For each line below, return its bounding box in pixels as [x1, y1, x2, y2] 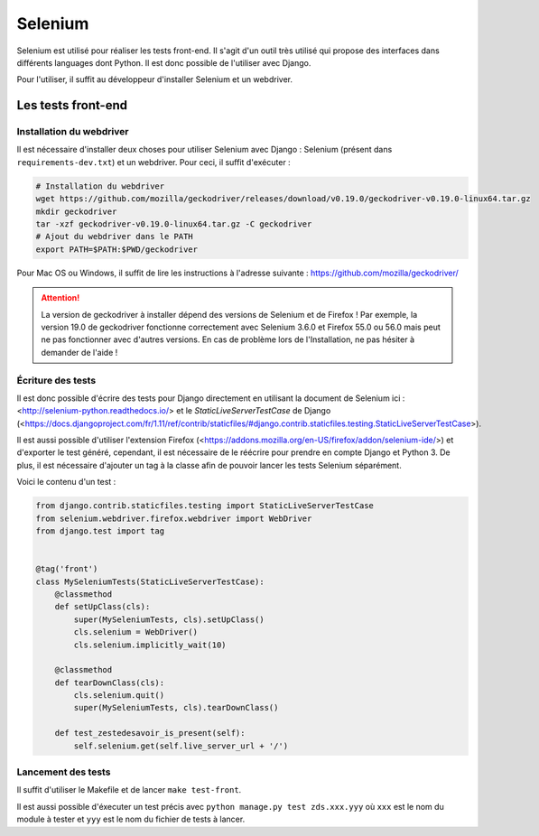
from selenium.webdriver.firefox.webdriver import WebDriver [35, 513, 312, 524]
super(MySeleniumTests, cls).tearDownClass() [73, 702, 279, 713]
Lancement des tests [16, 766, 111, 778]
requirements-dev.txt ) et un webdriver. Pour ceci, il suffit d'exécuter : [16, 156, 291, 167]
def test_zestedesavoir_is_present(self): [54, 728, 246, 738]
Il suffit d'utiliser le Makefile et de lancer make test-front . [16, 785, 242, 795]
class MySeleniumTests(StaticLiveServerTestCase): [35, 576, 265, 587]
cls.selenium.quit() [73, 691, 165, 701]
